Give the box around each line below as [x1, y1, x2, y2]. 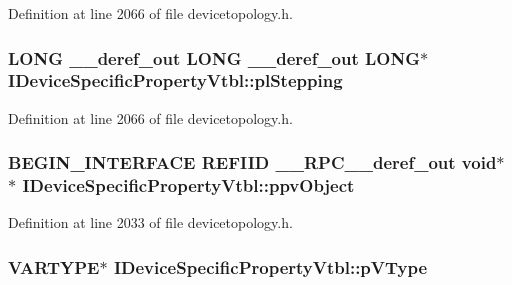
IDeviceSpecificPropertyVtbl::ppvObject [22, 173, 355, 198]
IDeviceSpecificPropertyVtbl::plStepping [8, 68, 343, 93]
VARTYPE [8, 254, 100, 279]
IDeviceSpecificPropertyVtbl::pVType [113, 254, 428, 279]
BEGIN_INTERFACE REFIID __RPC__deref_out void [8, 150, 497, 175]
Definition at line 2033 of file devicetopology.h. [8, 212, 293, 233]
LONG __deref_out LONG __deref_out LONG [8, 45, 420, 70]
